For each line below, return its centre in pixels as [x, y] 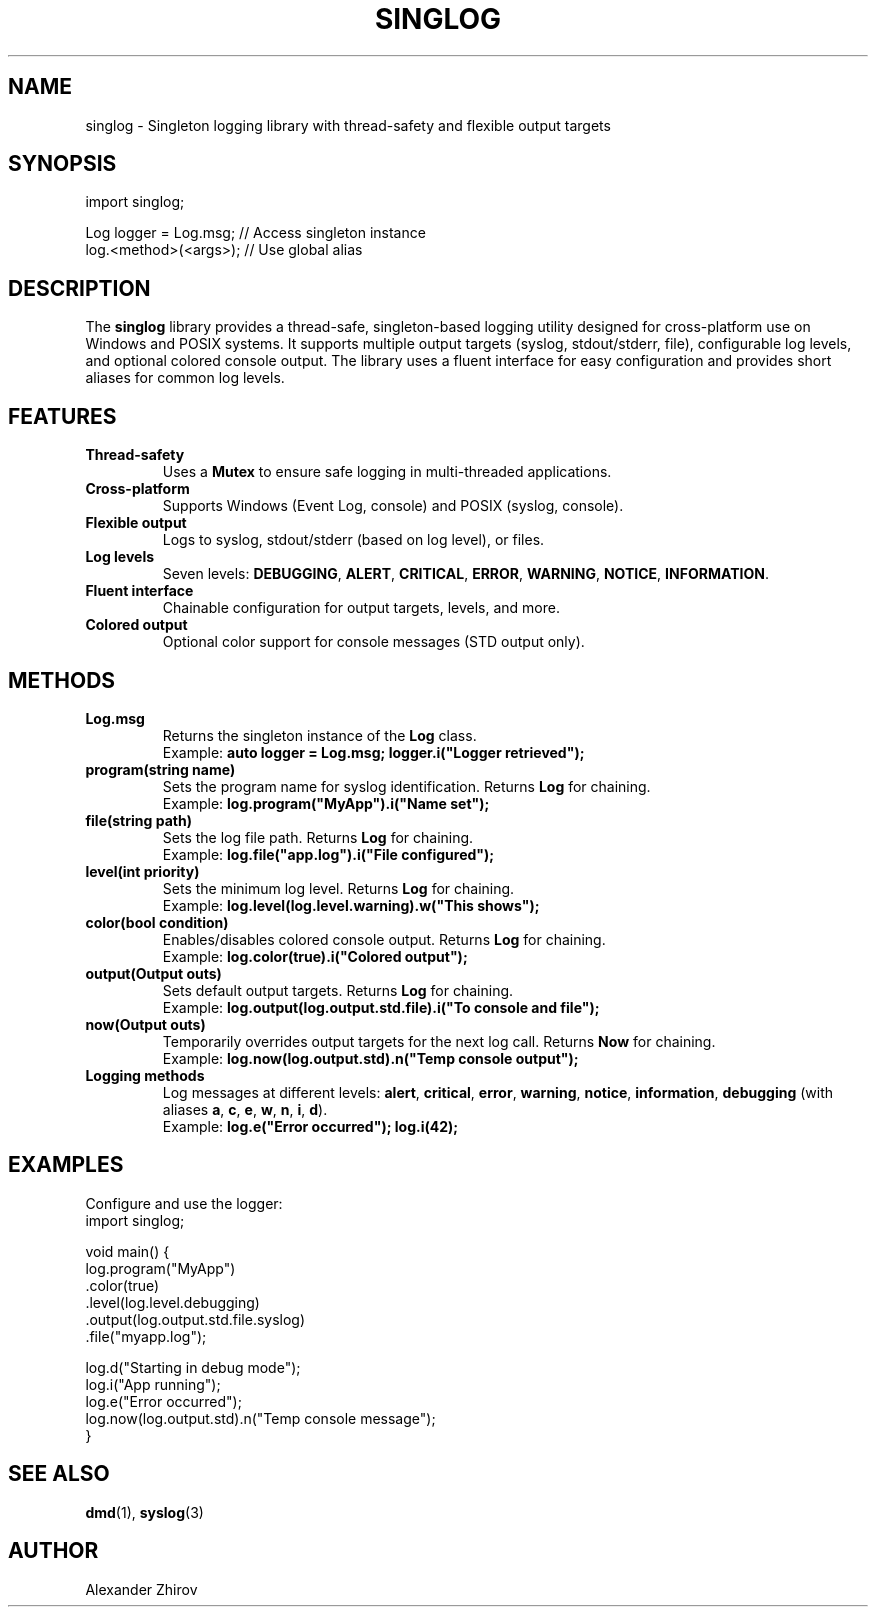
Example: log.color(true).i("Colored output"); [315, 956]
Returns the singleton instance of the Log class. [319, 735]
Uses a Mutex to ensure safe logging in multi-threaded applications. [387, 472]
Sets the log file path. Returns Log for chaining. [318, 837]
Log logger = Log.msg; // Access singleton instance [255, 233]
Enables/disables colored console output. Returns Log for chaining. [384, 939]
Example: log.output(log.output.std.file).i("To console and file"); [381, 1007]
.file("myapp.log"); [146, 1336]
